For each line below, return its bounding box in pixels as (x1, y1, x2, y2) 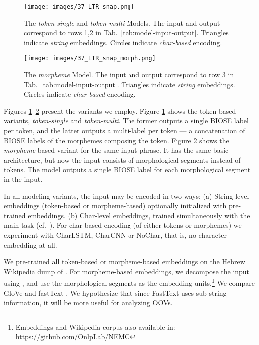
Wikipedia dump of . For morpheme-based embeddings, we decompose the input (4, 266, 250, 276)
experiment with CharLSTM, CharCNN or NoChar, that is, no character (4, 230, 227, 240)
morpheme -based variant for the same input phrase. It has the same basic (4, 145, 229, 155)
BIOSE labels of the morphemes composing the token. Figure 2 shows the (4, 135, 229, 145)
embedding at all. (4, 239, 57, 250)
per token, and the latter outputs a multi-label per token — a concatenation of (4, 125, 245, 136)
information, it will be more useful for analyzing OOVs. (4, 297, 173, 308)
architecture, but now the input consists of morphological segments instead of (4, 154, 241, 165)
